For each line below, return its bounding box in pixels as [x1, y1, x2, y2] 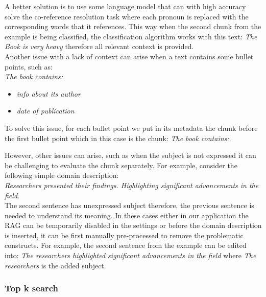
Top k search [5, 282, 59, 294]
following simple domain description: [5, 170, 119, 180]
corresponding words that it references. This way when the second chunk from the [5, 21, 261, 32]
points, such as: [5, 61, 53, 72]
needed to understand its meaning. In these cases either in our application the [5, 210, 249, 220]
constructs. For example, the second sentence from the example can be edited [5, 240, 247, 250]
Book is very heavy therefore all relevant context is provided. [5, 41, 194, 52]
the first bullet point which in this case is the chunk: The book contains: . [5, 132, 231, 143]
